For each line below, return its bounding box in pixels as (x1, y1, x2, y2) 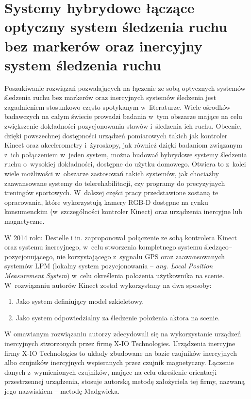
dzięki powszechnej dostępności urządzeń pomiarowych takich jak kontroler (4, 130, 228, 140)
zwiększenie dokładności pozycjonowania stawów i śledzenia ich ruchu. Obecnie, (4, 121, 242, 131)
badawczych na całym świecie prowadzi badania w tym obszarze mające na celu (4, 111, 242, 121)
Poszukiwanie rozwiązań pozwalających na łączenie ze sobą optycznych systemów (4, 83, 246, 93)
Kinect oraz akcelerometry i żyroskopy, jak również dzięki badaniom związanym (4, 140, 242, 150)
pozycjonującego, (4, 251, 55, 261)
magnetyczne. (4, 216, 45, 226)
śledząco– (204, 242, 232, 252)
